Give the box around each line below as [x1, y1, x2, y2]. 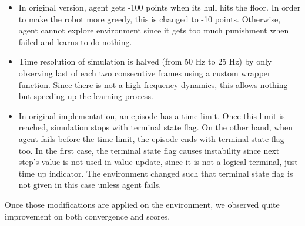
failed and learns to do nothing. [18, 35, 132, 48]
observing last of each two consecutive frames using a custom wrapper [18, 66, 271, 79]
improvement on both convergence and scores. [5, 210, 170, 222]
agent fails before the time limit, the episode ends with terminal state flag [18, 132, 284, 144]
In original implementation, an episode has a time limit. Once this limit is [18, 109, 285, 122]
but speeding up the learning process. [18, 90, 153, 102]
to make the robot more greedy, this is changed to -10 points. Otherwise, [18, 12, 281, 25]
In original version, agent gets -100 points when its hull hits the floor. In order [18, 1, 301, 13]
